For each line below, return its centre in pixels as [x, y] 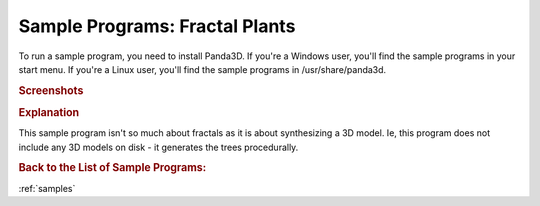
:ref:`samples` [47, 188]
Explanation [49, 112]
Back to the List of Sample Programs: [112, 168]
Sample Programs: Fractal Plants [157, 26]
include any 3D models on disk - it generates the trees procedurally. [158, 147]
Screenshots [51, 90]
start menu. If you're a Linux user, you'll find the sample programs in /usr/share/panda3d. [202, 69]
